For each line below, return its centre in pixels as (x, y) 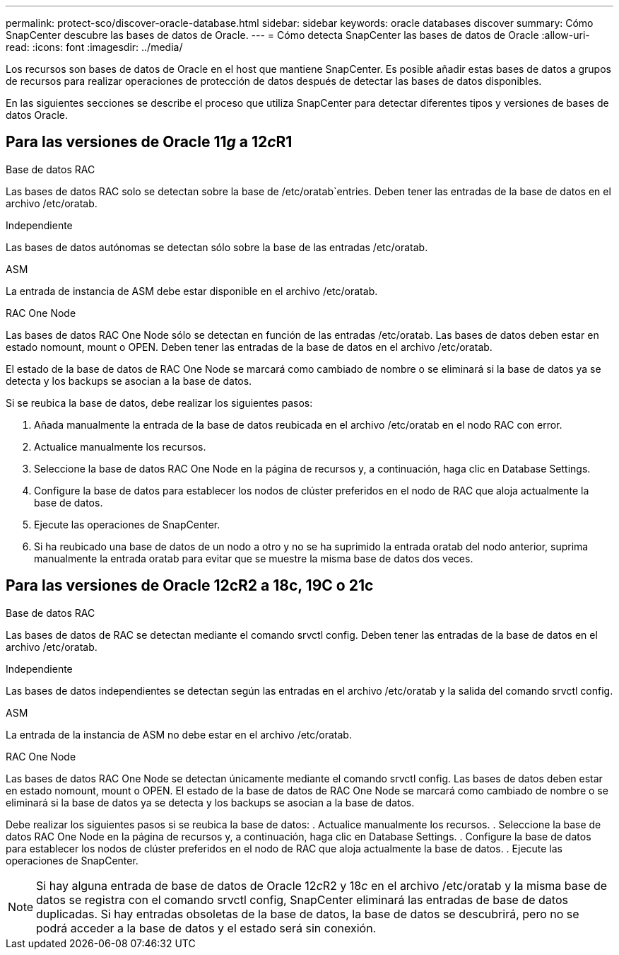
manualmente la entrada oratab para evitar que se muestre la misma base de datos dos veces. (254, 558)
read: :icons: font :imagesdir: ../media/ (94, 47)
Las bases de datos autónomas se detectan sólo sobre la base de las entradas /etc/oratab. (217, 247)
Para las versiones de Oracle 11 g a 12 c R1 (149, 142)
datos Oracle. (37, 115)
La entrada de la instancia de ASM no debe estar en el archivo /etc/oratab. (179, 734)
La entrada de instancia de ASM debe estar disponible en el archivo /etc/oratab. (192, 291)
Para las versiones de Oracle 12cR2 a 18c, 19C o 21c (190, 586)
